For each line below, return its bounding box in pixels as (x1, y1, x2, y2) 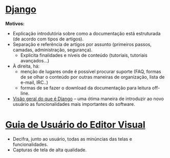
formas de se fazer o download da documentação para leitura (20, 84, 151, 91)
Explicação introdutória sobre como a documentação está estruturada (12, 30, 161, 36)
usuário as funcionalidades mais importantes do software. (12, 101, 136, 107)
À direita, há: (12, 63, 40, 69)
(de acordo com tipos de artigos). (12, 36, 83, 42)
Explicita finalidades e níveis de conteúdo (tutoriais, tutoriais (20, 52, 147, 58)
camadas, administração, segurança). (12, 47, 93, 53)
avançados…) (20, 57, 50, 63)
